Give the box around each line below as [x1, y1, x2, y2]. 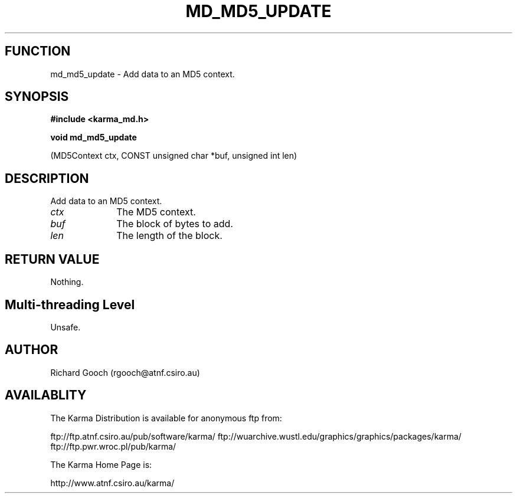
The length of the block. [116, 230, 222, 242]
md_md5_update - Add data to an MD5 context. [50, 68, 235, 79]
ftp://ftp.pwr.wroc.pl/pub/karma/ [50, 441, 176, 451]
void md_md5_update [50, 132, 137, 143]
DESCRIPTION [5, 171, 89, 186]
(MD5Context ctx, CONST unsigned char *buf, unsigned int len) [50, 150, 297, 161]
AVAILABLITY [5, 388, 87, 403]
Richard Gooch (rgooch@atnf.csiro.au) [50, 367, 200, 378]
